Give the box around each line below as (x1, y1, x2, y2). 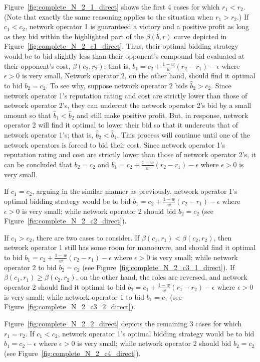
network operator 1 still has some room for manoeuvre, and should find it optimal (4, 242, 256, 253)
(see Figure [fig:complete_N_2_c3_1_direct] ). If (82, 262, 235, 272)
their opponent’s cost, (4, 60, 71, 71)
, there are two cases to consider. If (32, 232, 140, 243)
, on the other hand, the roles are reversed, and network (76, 272, 247, 282)
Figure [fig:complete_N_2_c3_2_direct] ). (4, 301, 136, 312)
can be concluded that (4, 159, 72, 169)
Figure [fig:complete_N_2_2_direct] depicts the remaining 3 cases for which (4, 318, 242, 328)
